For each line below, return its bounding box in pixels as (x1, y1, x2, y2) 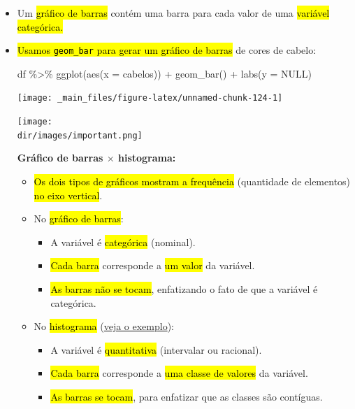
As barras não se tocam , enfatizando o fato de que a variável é (50, 281, 318, 296)
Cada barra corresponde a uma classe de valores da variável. (50, 366, 308, 380)
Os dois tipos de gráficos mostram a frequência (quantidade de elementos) (34, 174, 351, 188)
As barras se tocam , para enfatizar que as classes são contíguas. (50, 389, 323, 403)
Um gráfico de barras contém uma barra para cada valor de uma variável (17, 6, 330, 20)
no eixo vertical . (34, 187, 103, 202)
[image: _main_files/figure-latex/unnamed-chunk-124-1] (17, 93, 283, 103)
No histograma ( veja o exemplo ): (34, 319, 175, 333)
